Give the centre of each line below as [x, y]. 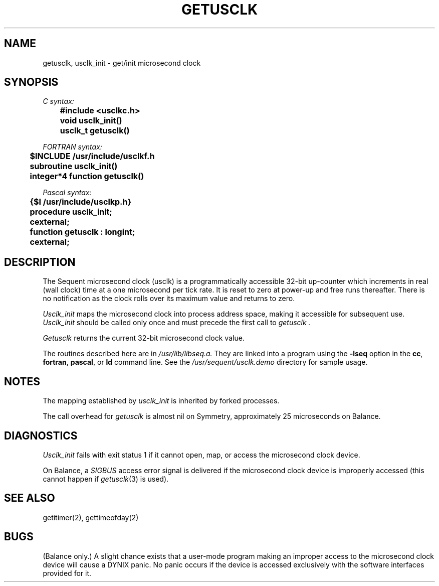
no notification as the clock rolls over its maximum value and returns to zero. [169, 299]
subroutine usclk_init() [74, 166]
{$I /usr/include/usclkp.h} [80, 202]
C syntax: [58, 101]
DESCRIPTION [40, 262]
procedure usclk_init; [71, 212]
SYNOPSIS [31, 82]
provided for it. [67, 573]
